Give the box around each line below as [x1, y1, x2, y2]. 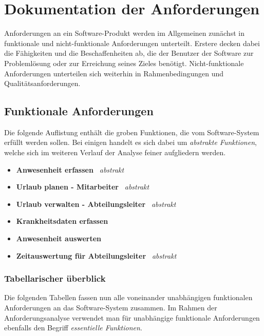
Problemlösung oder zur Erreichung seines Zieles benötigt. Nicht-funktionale [4, 57, 244, 68]
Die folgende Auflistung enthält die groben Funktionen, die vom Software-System [4, 127, 259, 137]
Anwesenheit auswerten [16, 233, 102, 244]
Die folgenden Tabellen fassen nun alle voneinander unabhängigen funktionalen [4, 292, 253, 303]
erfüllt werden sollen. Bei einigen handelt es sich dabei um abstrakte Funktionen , [4, 137, 257, 148]
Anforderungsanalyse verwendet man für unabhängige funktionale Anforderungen [4, 312, 260, 323]
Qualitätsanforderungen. [4, 78, 81, 89]
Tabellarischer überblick [4, 272, 106, 285]
